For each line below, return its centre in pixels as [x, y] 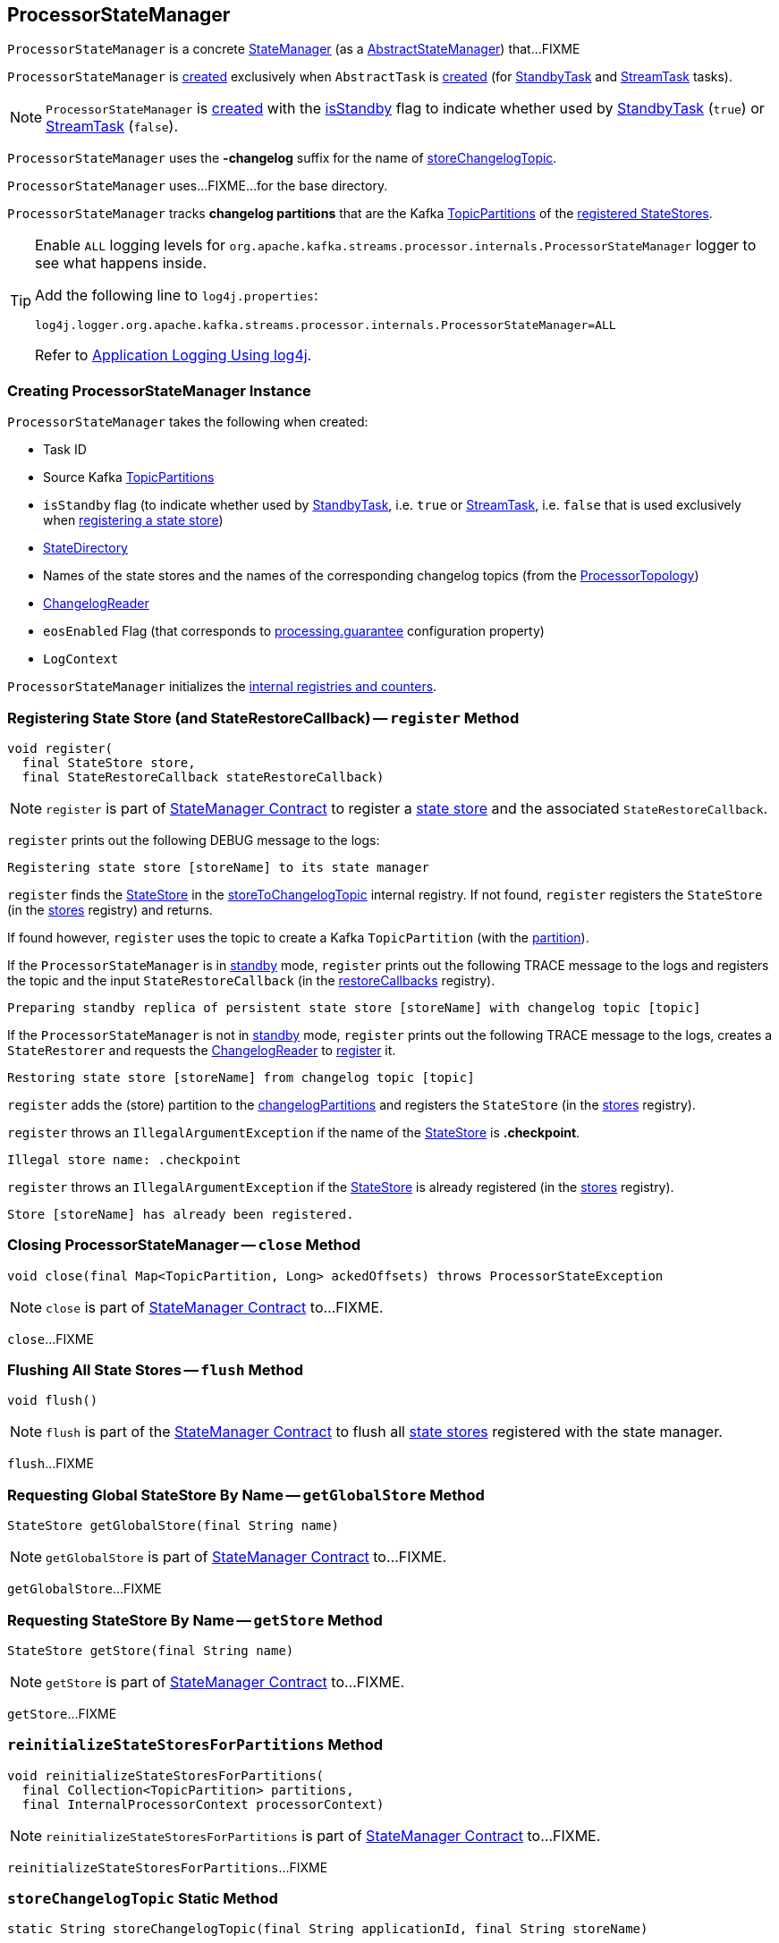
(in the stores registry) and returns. [110, 909]
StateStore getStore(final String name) [151, 1650]
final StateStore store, [109, 762]
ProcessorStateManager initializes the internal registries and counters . [222, 687]
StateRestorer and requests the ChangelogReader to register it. [202, 1050]
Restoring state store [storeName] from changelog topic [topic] [241, 1077]
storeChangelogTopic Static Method [143, 1899]
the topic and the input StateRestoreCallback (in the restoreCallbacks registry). [251, 980]
